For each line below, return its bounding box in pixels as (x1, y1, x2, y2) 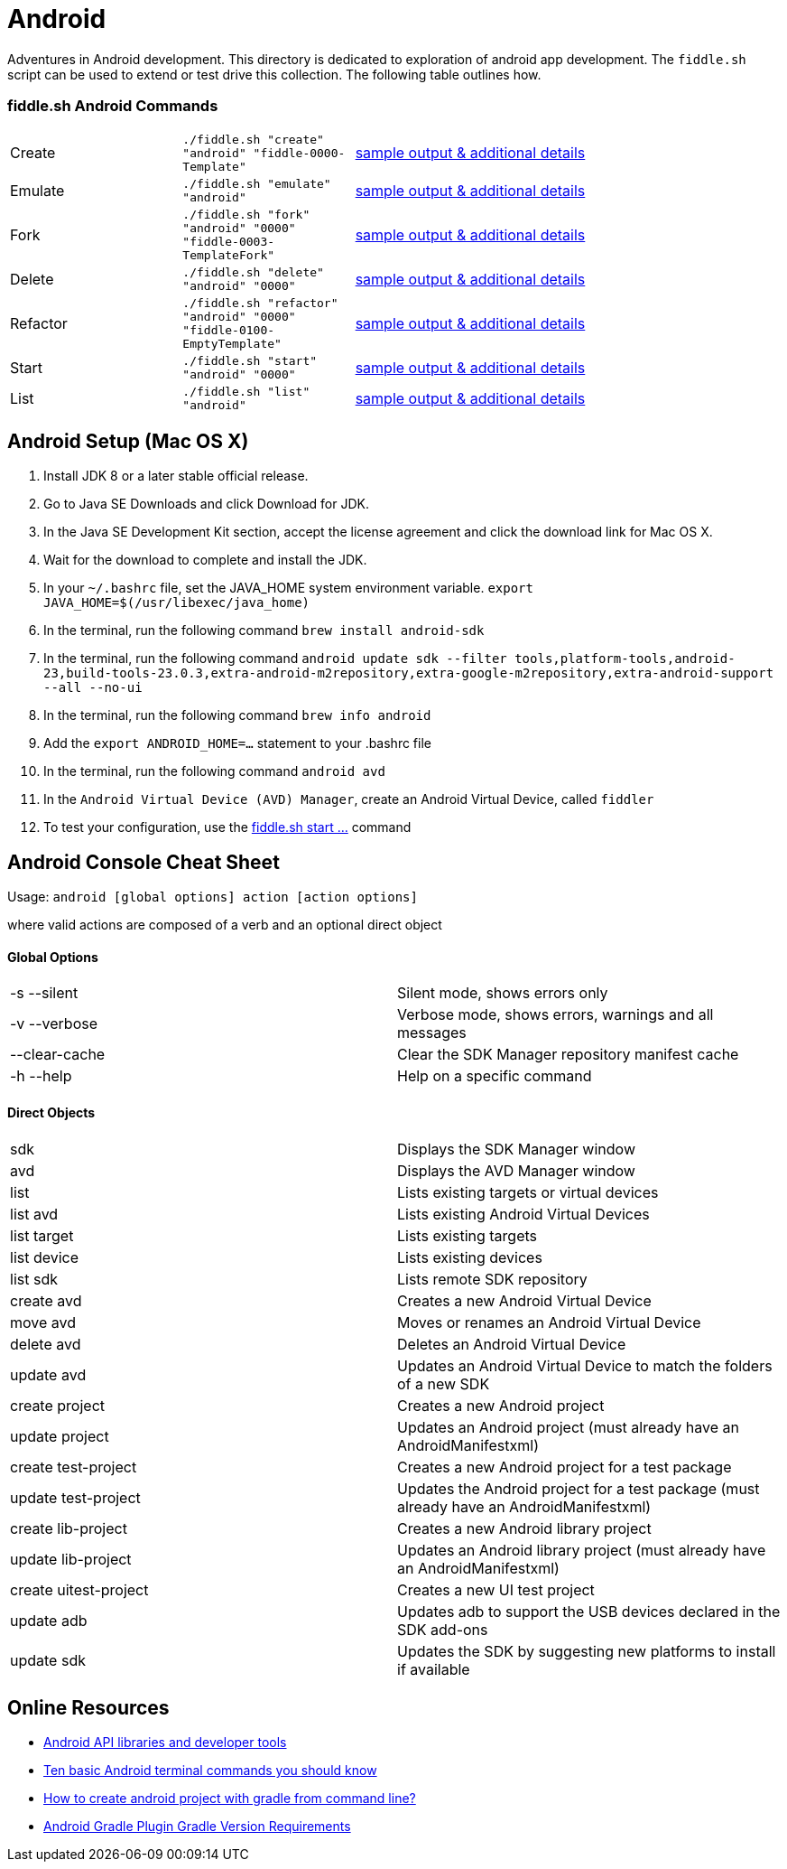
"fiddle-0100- (182, 322, 275, 337)
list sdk (10, 1269, 58, 1288)
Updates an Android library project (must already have (397, 1540, 766, 1559)
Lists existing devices (397, 1248, 542, 1266)
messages (397, 1023, 467, 1042)
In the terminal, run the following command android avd (43, 763, 385, 780)
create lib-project (10, 1519, 127, 1537)
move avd (10, 1313, 77, 1332)
